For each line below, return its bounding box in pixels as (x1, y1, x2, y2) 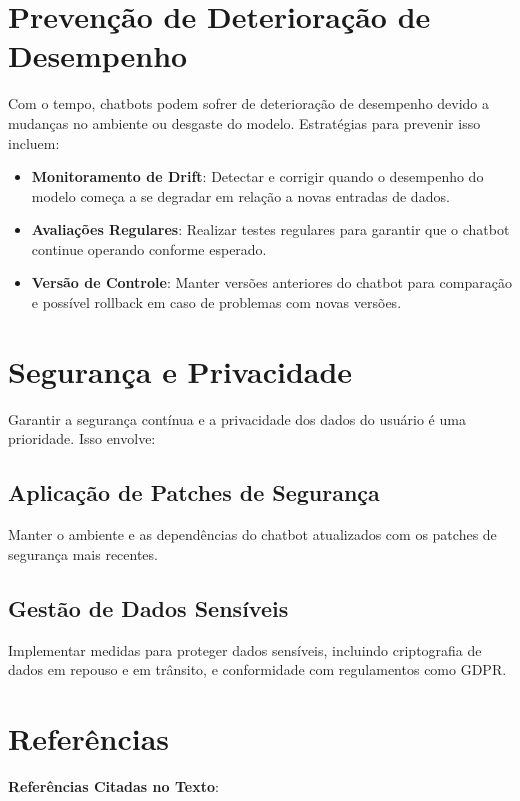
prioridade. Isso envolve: (8, 428, 156, 449)
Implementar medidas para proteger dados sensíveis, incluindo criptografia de (8, 639, 482, 660)
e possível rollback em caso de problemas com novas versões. (31, 292, 402, 313)
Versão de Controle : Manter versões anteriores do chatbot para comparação (31, 272, 512, 293)
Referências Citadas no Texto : (8, 775, 219, 796)
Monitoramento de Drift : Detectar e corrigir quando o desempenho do (31, 166, 484, 187)
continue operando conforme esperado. (31, 238, 267, 259)
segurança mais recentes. (8, 543, 158, 564)
